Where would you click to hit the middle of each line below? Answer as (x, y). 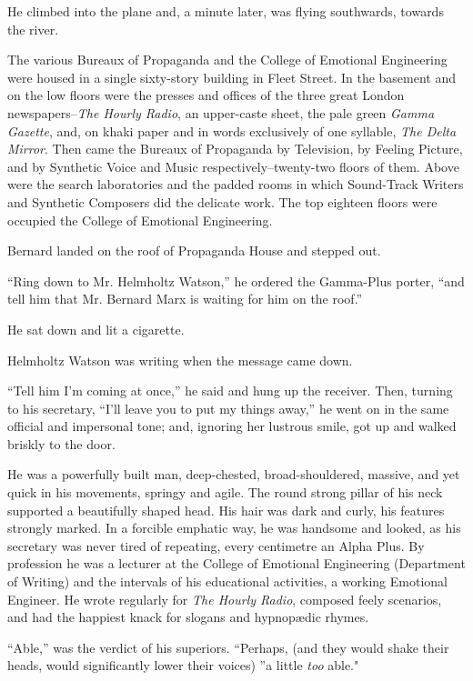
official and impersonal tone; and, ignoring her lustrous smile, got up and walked (232, 426)
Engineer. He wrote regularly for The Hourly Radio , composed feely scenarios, (225, 599)
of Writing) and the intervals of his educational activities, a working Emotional (227, 581)
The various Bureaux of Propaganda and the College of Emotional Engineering (227, 60)
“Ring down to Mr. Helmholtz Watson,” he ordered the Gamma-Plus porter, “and (236, 280)
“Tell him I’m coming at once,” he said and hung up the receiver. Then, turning (230, 391)
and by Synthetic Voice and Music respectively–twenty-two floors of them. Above (233, 166)
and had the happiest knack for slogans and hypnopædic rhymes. (188, 617)
